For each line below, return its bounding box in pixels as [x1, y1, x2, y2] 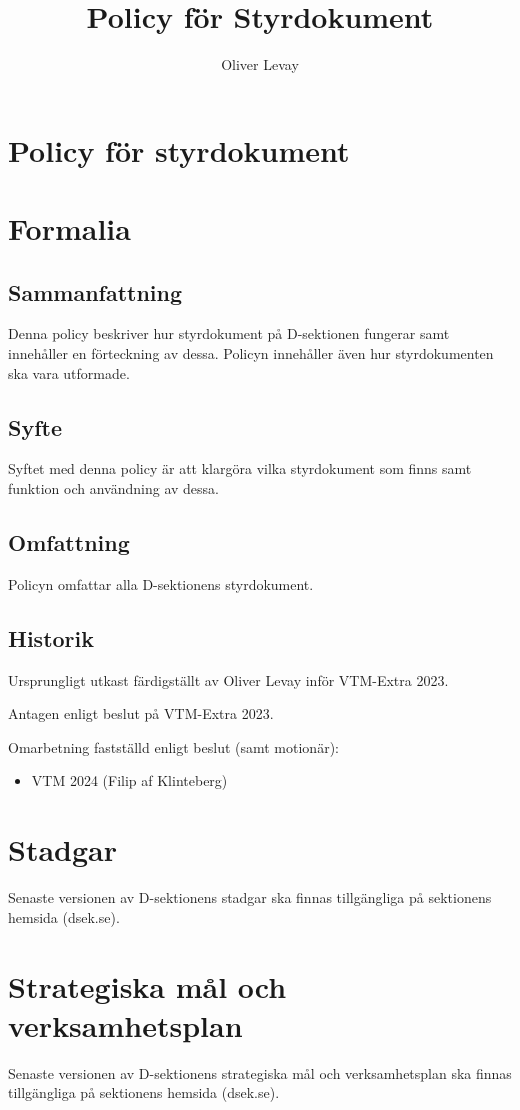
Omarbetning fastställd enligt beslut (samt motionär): [8, 736, 339, 757]
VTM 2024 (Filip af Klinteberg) [31, 770, 228, 791]
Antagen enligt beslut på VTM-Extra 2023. [8, 703, 274, 724]
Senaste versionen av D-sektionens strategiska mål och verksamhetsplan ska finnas [8, 1062, 512, 1083]
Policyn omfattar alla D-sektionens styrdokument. [8, 573, 314, 594]
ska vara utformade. [8, 362, 130, 383]
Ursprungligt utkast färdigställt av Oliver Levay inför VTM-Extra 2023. [8, 669, 449, 690]
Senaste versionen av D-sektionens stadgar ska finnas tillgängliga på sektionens [8, 887, 492, 908]
